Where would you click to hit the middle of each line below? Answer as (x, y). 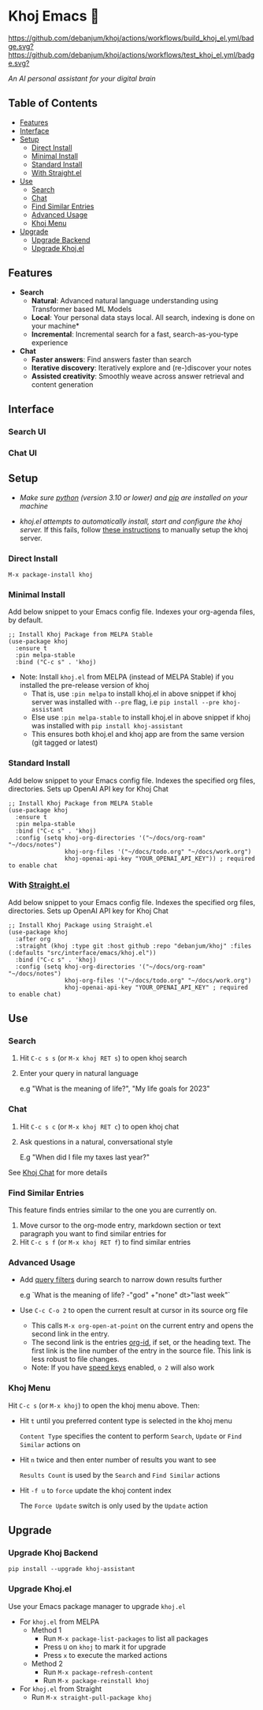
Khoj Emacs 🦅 (54, 16)
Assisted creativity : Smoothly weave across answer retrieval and (138, 376)
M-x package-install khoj (50, 575)
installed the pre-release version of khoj (84, 686)
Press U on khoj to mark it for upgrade (105, 1647)
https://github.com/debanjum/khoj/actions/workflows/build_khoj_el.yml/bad (131, 38)
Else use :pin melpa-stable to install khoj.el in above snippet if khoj (141, 717)
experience (50, 342)
